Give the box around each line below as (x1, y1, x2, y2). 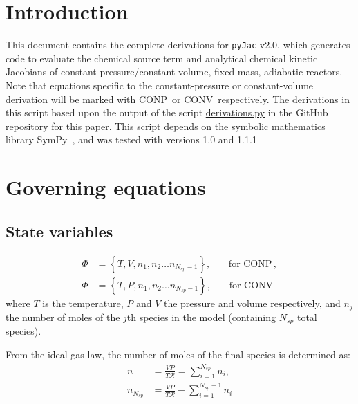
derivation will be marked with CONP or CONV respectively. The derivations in (6, 91, 350, 106)
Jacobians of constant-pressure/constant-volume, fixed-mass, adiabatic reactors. (6, 64, 343, 79)
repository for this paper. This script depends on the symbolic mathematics (6, 118, 326, 133)
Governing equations (6, 173, 206, 201)
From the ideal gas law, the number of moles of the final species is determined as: (6, 347, 350, 362)
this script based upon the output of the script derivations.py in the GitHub (6, 105, 328, 120)
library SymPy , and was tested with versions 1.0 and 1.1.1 (6, 132, 257, 147)
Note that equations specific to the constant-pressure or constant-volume (6, 77, 314, 92)
